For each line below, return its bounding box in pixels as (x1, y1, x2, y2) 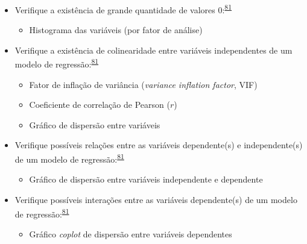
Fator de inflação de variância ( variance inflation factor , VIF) (29, 78, 258, 90)
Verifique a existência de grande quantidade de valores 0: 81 (14, 2, 232, 16)
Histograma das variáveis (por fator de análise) (29, 23, 203, 36)
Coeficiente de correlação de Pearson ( (29, 98, 170, 111)
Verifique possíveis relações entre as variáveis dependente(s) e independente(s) (14, 139, 303, 151)
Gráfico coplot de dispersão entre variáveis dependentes (29, 227, 232, 240)
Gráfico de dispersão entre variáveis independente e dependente (29, 173, 263, 186)
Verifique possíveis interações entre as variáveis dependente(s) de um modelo (14, 193, 297, 205)
